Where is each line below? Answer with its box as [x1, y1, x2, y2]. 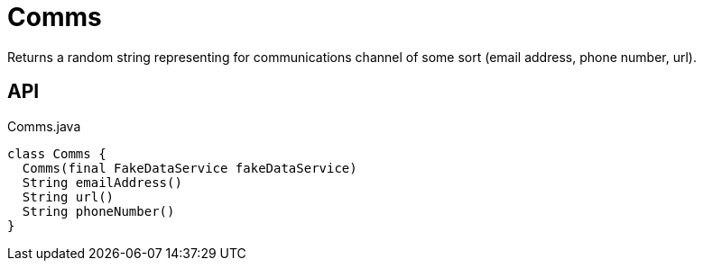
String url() [22, 189, 115, 204]
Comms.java [7, 118, 81, 134]
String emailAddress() [22, 174, 182, 190]
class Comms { [7, 146, 106, 161]
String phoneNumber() [22, 203, 175, 219]
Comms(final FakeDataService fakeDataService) [22, 160, 357, 175]
